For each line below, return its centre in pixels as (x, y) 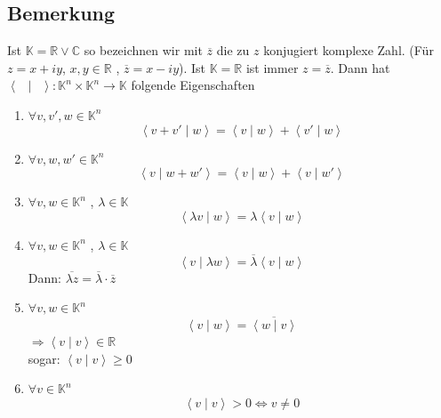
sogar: (44, 358)
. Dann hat (360, 67)
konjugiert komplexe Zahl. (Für (349, 50)
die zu (233, 50)
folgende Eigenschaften (193, 85)
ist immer (272, 67)
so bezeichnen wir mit (143, 50)
